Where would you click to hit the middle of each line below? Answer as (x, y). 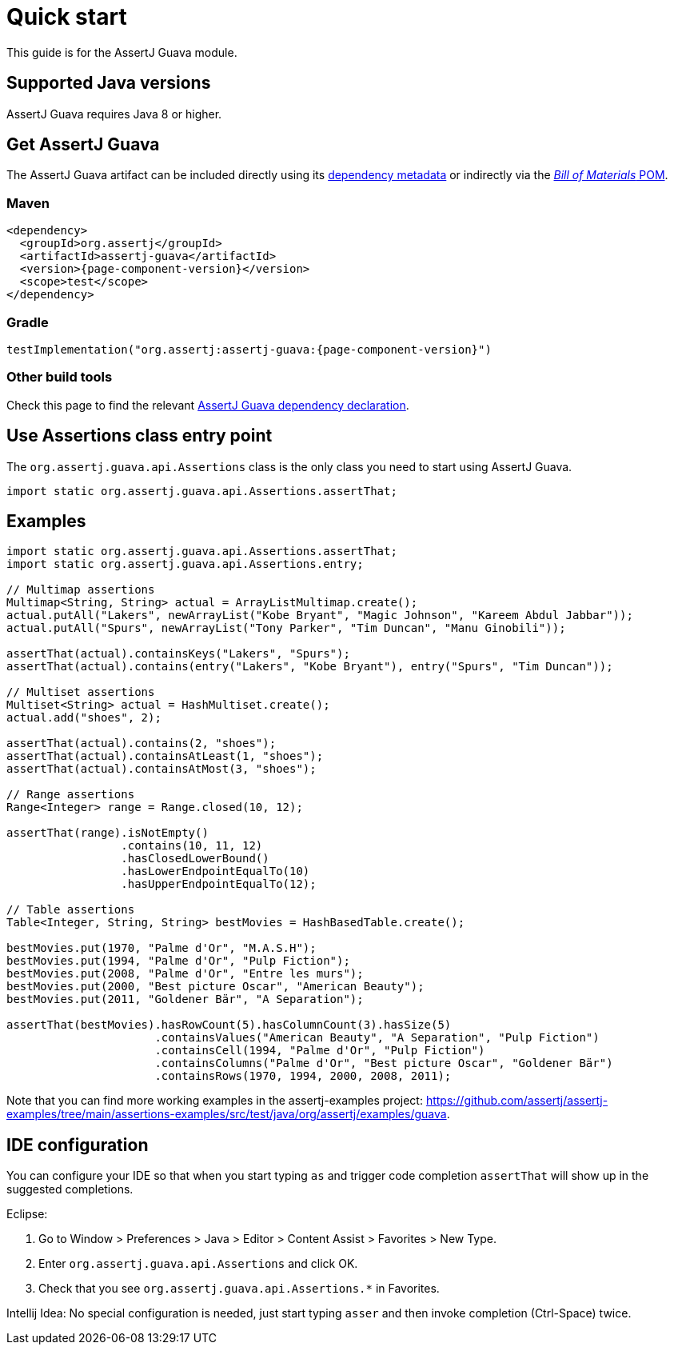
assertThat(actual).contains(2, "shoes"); (142, 743)
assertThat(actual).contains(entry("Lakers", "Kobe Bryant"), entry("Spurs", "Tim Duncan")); (310, 667)
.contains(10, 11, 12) (192, 846)
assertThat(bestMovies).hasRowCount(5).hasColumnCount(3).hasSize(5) (229, 1025)
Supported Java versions (109, 83)
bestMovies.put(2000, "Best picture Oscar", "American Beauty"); (215, 987)
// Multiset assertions (81, 692)
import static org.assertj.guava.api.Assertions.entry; (185, 564)
